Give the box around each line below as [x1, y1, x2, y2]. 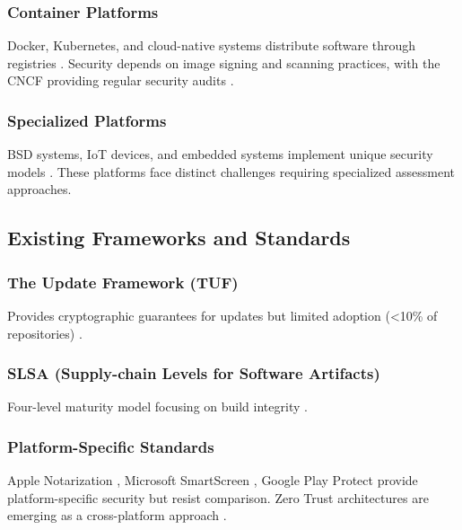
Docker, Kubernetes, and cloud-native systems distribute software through [7, 36, 416, 55]
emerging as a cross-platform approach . [7, 506, 227, 525]
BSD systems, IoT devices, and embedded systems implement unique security [7, 145, 433, 163]
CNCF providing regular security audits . [7, 71, 234, 90]
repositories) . [7, 323, 83, 342]
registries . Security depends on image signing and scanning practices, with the [7, 53, 440, 72]
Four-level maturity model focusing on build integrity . [7, 397, 308, 416]
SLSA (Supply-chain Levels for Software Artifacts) [7, 362, 380, 384]
